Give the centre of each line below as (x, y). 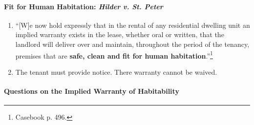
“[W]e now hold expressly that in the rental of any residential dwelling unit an (133, 25)
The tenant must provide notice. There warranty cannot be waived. (116, 72)
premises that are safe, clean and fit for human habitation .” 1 (114, 55)
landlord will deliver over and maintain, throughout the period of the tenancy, (132, 44)
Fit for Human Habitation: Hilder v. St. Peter (84, 6)
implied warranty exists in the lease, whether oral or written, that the (120, 34)
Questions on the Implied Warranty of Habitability (92, 91)
